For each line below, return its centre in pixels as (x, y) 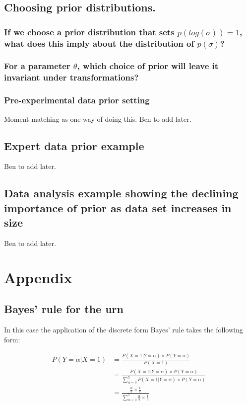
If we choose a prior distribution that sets (89, 32)
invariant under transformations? (71, 77)
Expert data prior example (74, 145)
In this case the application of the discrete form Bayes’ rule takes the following (123, 330)
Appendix (38, 277)
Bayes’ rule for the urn (64, 309)
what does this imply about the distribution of (99, 43)
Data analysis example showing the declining (121, 193)
